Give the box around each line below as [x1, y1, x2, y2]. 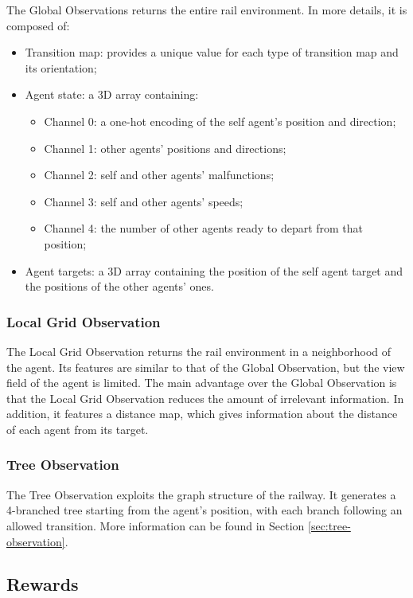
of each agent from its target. [6, 420, 149, 437]
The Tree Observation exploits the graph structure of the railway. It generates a [6, 486, 396, 502]
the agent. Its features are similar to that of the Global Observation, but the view [6, 358, 405, 375]
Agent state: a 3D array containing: [25, 86, 199, 103]
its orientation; [25, 59, 97, 76]
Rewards [6, 572, 79, 596]
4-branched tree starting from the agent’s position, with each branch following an [6, 502, 403, 518]
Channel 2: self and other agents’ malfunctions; [44, 166, 275, 183]
